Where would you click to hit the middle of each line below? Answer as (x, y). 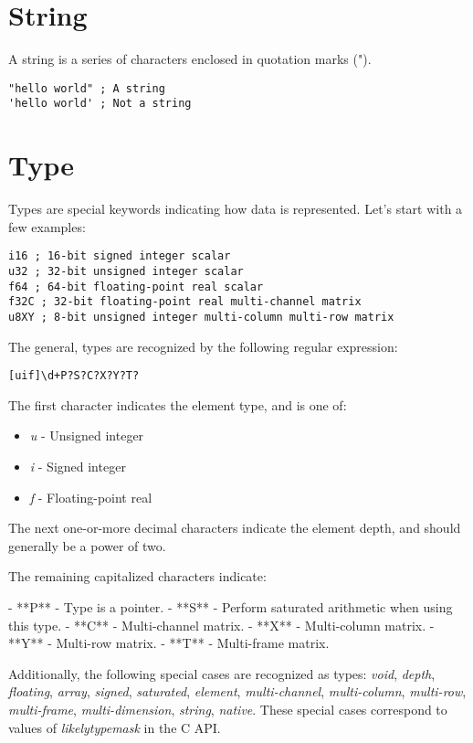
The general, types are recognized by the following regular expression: (203, 346)
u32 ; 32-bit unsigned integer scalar (126, 271)
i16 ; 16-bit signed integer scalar (120, 256)
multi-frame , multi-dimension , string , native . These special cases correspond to (228, 709)
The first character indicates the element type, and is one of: (178, 404)
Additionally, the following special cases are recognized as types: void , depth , (222, 673)
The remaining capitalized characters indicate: (137, 576)
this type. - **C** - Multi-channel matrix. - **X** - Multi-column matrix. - (221, 625)
